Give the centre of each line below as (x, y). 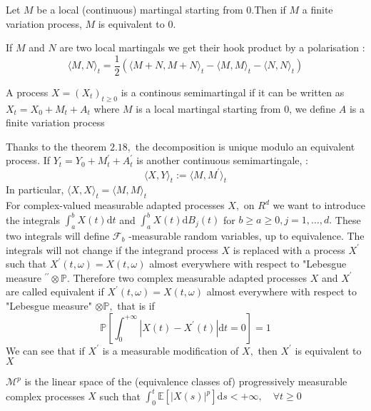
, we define (312, 108)
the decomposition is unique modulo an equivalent (245, 146)
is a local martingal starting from (208, 108)
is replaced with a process (289, 249)
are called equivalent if (55, 291)
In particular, (35, 189)
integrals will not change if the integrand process (112, 249)
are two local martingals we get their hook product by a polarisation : (212, 47)
